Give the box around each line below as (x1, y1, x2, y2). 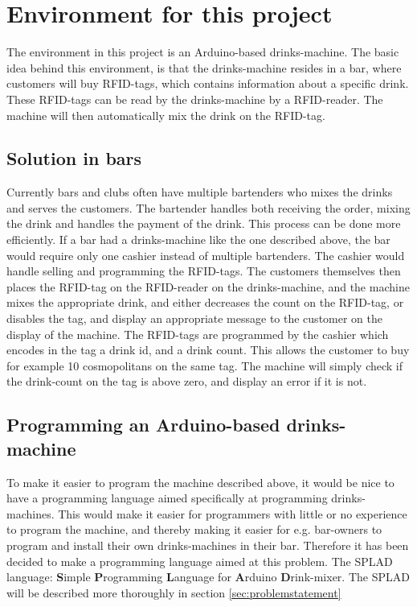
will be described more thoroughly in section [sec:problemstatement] (6, 584, 341, 601)
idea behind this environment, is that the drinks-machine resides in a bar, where (6, 59, 402, 76)
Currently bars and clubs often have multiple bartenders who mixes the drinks (6, 184, 393, 200)
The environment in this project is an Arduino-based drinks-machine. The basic (6, 43, 399, 60)
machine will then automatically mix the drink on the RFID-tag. (6, 106, 325, 123)
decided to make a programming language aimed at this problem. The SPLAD (6, 552, 393, 569)
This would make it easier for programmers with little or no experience (58, 505, 407, 522)
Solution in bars (6, 146, 142, 171)
